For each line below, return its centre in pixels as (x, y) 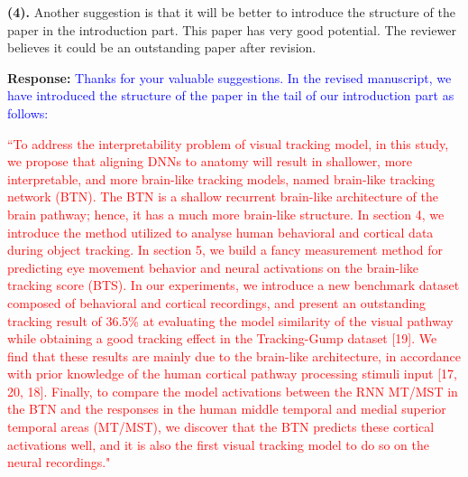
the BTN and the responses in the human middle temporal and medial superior (227, 409)
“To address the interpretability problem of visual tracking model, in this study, (228, 143)
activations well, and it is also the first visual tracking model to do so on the (218, 444)
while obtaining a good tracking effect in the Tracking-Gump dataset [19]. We (222, 338)
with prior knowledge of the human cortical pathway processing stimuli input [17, (232, 374)
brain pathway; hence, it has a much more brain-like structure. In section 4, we (226, 214)
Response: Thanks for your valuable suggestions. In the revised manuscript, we (229, 77)
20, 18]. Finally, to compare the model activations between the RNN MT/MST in (233, 391)
